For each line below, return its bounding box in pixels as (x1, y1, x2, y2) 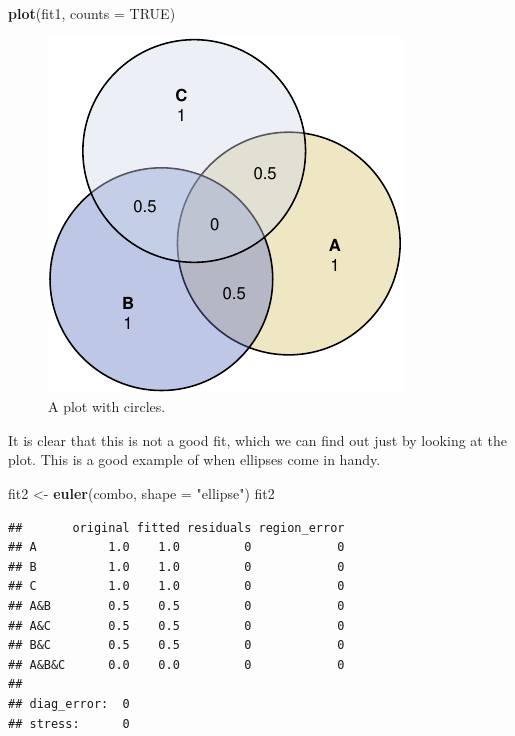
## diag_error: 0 (8, 696, 130, 711)
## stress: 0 (8, 716, 130, 731)
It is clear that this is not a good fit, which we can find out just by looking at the (8, 429, 507, 450)
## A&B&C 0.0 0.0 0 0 (8, 657, 345, 672)
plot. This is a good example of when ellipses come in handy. (8, 449, 381, 470)
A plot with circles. (48, 396, 166, 417)
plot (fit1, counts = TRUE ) (8, 3, 176, 23)
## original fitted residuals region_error (8, 520, 345, 535)
